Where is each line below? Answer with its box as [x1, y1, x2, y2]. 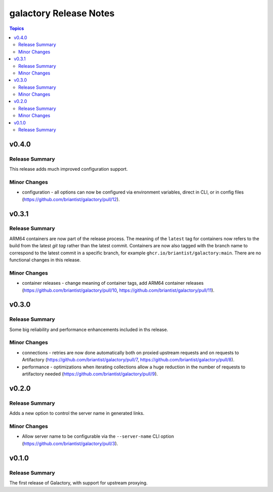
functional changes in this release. [9, 257, 81, 263]
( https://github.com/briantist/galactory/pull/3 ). [22, 440, 118, 446]
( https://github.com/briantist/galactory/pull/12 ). [22, 196, 120, 202]
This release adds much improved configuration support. [9, 166, 128, 172]
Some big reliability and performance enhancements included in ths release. [9, 326, 168, 332]
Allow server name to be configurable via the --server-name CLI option [22, 433, 174, 439]
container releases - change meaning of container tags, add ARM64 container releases [22, 280, 204, 286]
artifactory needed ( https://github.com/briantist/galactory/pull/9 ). [22, 371, 158, 377]
